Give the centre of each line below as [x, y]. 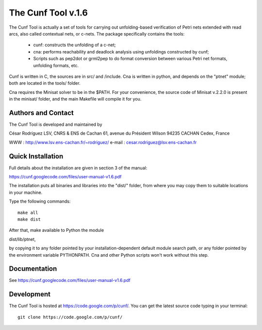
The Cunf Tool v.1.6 [49, 13]
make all [28, 212]
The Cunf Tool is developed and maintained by [56, 124]
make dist [29, 219]
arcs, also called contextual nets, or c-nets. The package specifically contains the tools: [97, 34]
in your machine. [26, 192]
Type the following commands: [40, 201]
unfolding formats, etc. [56, 65]
